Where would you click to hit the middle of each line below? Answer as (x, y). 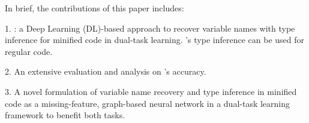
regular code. (29, 51)
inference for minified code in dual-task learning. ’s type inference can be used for (154, 40)
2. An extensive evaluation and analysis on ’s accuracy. (106, 71)
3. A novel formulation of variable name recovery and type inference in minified (151, 91)
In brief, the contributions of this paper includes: (94, 8)
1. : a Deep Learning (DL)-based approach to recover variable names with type (150, 28)
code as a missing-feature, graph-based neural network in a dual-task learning (148, 103)
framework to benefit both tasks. (65, 115)
